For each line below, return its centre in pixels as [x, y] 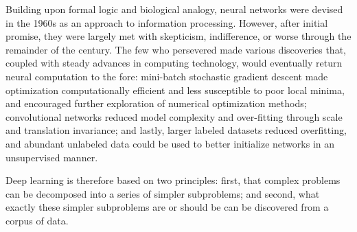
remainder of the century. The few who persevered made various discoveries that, [176, 49]
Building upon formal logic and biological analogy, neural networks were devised [174, 9]
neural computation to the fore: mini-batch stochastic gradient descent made [167, 76]
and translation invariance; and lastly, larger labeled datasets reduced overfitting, [176, 130]
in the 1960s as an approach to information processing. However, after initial [167, 22]
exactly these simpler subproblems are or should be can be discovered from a [167, 207]
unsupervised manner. [52, 157]
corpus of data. [37, 220]
